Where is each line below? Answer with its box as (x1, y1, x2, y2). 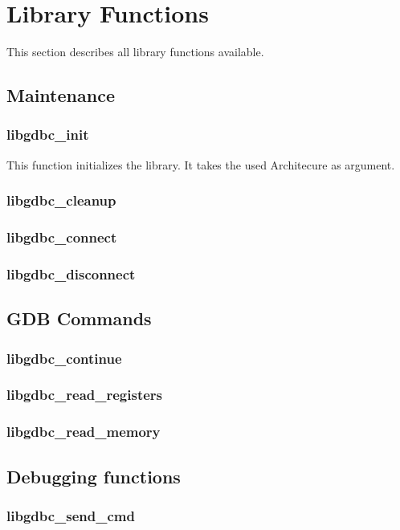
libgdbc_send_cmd (6, 505, 135, 525)
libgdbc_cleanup (6, 190, 116, 210)
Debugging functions (6, 463, 181, 488)
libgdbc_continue (6, 348, 122, 368)
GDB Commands (6, 306, 152, 331)
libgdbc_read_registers (6, 385, 163, 405)
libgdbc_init (6, 124, 89, 145)
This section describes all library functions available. (6, 43, 264, 60)
